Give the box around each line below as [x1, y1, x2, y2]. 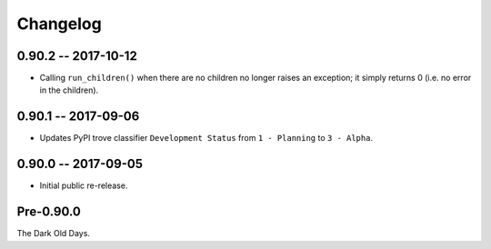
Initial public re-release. [39, 180, 128, 191]
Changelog [16, 14, 102, 34]
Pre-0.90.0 [16, 204, 82, 220]
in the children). [39, 85, 99, 95]
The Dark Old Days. [16, 228, 91, 239]
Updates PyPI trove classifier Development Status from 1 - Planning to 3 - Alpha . [39, 133, 373, 144]
